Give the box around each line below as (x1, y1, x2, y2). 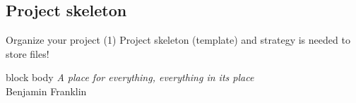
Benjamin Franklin (6, 83, 87, 98)
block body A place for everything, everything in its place (6, 70, 254, 85)
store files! (6, 46, 49, 61)
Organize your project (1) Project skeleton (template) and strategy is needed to (6, 32, 350, 47)
